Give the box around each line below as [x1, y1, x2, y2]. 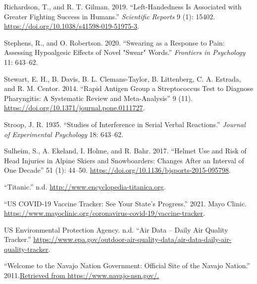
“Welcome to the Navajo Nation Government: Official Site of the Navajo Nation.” [4, 260, 251, 271]
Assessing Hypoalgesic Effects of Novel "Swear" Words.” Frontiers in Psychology [4, 47, 246, 57]
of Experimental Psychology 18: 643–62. [4, 129, 123, 139]
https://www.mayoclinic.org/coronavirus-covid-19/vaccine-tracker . [4, 208, 205, 218]
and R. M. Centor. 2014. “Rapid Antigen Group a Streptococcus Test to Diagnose [4, 83, 254, 94]
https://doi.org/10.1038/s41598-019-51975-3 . [4, 21, 139, 31]
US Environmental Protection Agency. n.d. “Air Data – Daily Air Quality [4, 224, 228, 235]
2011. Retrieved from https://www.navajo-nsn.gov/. [4, 270, 159, 281]
